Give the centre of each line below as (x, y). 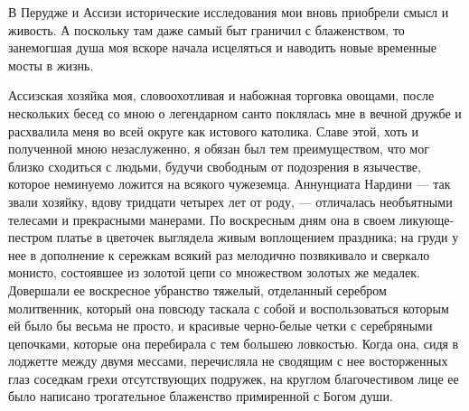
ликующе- (427, 219)
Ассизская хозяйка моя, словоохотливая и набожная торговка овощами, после (221, 95)
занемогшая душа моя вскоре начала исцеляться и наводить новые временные (223, 47)
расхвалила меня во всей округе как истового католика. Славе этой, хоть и (213, 131)
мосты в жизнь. (51, 65)
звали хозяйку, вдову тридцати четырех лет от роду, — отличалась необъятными (230, 201)
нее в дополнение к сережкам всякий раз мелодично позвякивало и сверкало (219, 254)
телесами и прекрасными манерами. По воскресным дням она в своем (202, 219)
